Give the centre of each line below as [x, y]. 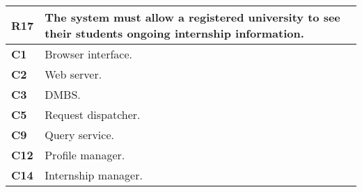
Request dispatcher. [93, 114]
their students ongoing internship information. [174, 33]
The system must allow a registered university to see [192, 17]
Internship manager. [94, 175]
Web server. [73, 74]
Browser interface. [88, 54]
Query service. [79, 135]
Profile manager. [85, 155]
